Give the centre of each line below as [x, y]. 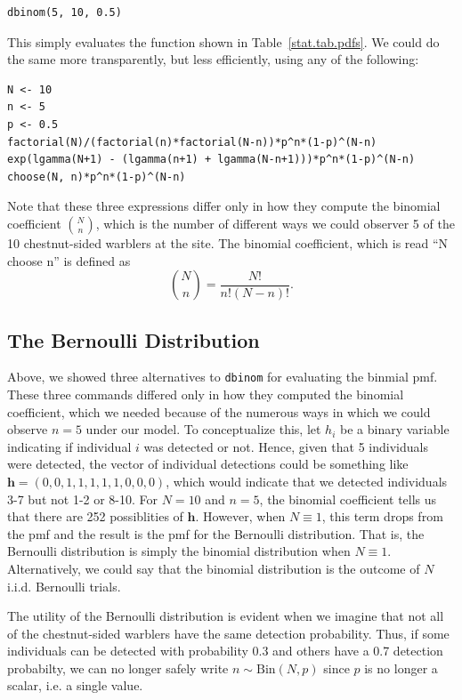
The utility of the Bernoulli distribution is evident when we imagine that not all [226, 616]
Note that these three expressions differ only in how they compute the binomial [224, 206]
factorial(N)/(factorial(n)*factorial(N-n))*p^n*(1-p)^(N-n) [192, 142]
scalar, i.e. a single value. [75, 685]
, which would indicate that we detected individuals [307, 481]
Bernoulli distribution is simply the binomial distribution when [179, 551]
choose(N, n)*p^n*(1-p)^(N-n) [97, 177]
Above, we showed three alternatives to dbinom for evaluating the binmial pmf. [223, 377]
